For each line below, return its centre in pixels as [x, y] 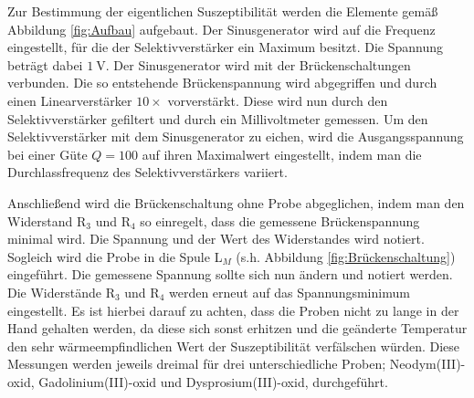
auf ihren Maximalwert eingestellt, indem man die [282, 154]
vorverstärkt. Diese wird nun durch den [278, 100]
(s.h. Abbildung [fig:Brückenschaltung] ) [346, 256]
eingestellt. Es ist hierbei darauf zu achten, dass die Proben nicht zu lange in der [233, 310]
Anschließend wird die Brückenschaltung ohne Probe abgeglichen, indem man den [236, 202]
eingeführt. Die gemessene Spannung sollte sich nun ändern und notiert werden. [230, 274]
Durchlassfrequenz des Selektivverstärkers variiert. [147, 172]
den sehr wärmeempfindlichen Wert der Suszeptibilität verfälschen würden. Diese [234, 346]
